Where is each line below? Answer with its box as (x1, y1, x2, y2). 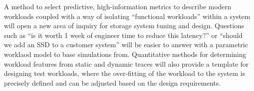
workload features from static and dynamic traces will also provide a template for (4, 58, 249, 69)
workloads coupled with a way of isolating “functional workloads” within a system (4, 11, 251, 21)
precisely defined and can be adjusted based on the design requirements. (4, 77, 221, 88)
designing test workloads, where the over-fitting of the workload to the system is (4, 68, 245, 78)
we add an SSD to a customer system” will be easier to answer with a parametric (4, 39, 248, 50)
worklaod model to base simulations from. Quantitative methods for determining (4, 49, 246, 59)
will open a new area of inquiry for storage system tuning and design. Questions (4, 20, 244, 31)
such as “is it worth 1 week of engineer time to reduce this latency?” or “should (4, 30, 243, 40)
